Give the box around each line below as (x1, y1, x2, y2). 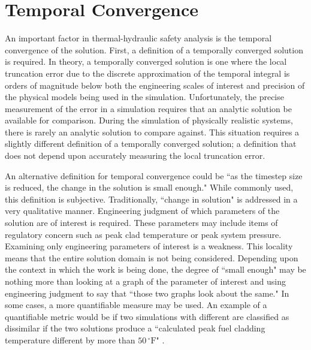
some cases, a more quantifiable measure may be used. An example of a (5, 298, 267, 311)
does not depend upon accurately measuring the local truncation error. (5, 149, 265, 162)
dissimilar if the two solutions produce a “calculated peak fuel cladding (5, 322, 265, 334)
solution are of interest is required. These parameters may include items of (5, 216, 278, 229)
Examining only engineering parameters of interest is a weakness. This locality (5, 240, 293, 252)
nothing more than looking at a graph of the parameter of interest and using (5, 275, 286, 287)
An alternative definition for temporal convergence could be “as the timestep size (5, 169, 303, 182)
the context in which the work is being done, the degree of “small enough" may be (5, 263, 306, 276)
